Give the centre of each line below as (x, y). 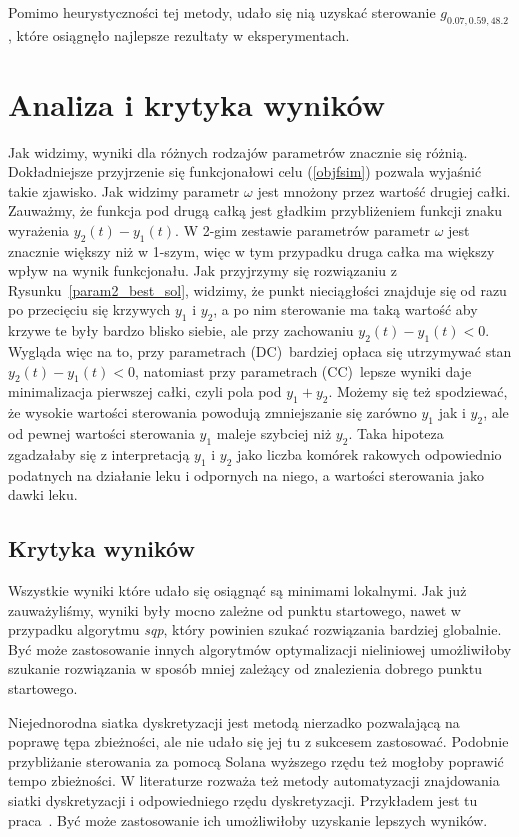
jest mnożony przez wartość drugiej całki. (384, 190)
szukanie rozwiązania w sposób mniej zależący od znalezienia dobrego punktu (245, 668)
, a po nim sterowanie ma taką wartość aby (345, 309)
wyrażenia (39, 229)
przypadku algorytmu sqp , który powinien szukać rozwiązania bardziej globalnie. (255, 629)
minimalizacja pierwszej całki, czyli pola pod (145, 391)
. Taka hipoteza (396, 433)
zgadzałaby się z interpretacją (99, 453)
